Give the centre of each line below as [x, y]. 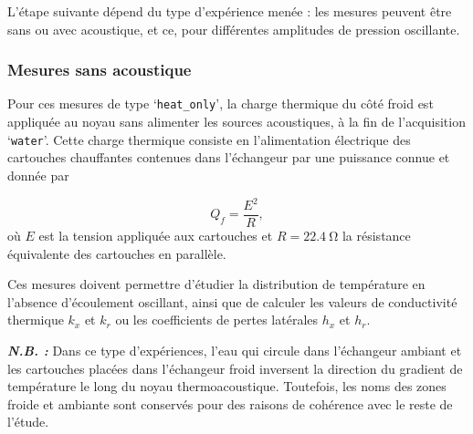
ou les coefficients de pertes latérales [217, 320]
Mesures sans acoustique [100, 70]
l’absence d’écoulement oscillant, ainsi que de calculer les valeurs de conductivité [232, 301]
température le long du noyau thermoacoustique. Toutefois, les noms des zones [227, 386]
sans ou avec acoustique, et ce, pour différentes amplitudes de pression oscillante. [234, 29]
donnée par [38, 175]
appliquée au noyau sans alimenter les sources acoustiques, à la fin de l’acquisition [236, 122]
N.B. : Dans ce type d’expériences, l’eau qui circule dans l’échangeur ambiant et [235, 351]
